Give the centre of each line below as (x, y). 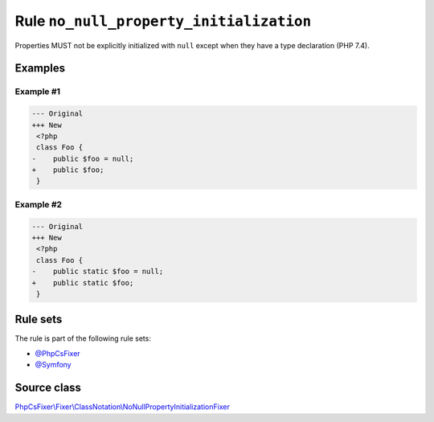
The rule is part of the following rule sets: (83, 338)
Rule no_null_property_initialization (163, 21)
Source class (48, 388)
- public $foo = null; (83, 158)
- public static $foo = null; (98, 272)
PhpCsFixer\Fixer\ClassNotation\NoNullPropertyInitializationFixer (123, 407)
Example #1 (37, 92)
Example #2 (39, 204)
